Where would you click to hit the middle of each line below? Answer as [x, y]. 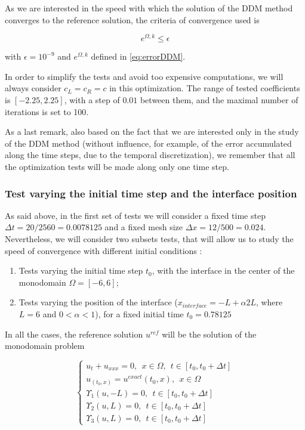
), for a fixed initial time [139, 313]
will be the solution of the [209, 334]
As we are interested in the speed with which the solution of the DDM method [149, 8]
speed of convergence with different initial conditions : [104, 250]
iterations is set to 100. [47, 111]
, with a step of [92, 100]
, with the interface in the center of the [223, 270]
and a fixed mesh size [144, 227]
